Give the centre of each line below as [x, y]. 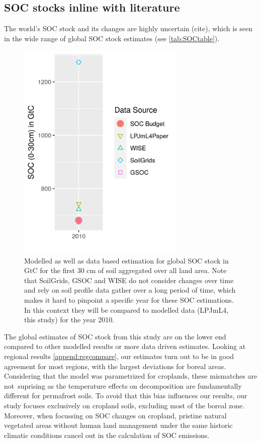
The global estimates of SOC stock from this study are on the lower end [115, 336]
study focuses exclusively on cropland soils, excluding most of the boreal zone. [124, 405]
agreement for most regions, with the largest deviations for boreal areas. [115, 366]
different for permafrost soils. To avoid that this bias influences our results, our [126, 395]
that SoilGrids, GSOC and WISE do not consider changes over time [129, 280]
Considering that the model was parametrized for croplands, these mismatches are [131, 376]
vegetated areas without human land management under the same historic [118, 425]
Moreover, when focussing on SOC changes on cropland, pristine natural [115, 415]
